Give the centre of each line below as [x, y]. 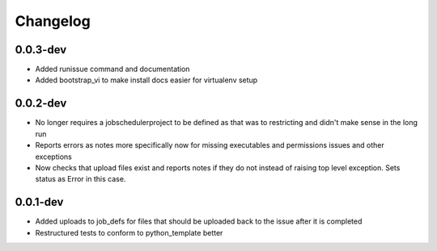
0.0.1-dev [39, 202]
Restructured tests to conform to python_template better [129, 232]
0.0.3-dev [41, 50]
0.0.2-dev [41, 104]
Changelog [53, 21]
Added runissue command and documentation [112, 69]
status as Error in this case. [81, 179]
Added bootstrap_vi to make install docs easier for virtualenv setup [146, 80]
